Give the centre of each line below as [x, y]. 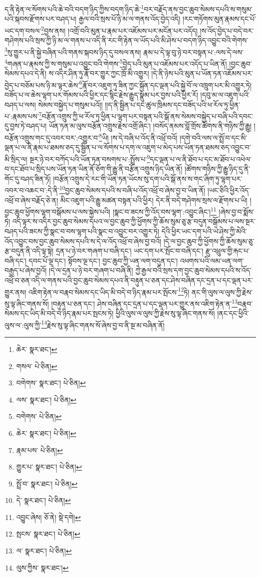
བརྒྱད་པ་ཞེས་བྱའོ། [26, 270]
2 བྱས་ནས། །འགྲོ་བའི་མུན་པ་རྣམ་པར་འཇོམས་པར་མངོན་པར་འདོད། [119, 29]
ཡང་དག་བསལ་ [23, 30]
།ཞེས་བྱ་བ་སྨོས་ [237, 211]
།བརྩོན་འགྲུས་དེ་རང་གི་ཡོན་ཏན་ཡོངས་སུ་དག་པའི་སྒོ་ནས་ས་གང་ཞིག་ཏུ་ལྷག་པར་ [148, 178]
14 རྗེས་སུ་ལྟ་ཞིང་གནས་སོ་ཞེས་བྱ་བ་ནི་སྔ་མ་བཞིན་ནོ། [103, 324]
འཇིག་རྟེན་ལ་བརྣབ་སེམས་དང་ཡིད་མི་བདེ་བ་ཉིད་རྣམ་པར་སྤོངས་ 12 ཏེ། [109, 291]
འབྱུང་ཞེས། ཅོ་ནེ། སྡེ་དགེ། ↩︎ [48, 517]
